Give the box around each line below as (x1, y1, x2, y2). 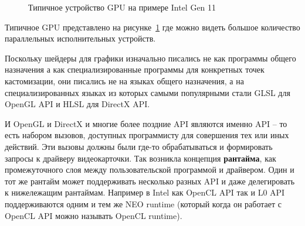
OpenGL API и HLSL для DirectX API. (5, 98, 150, 110)
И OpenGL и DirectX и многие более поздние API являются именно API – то (5, 117, 287, 129)
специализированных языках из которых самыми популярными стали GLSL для (5, 86, 290, 98)
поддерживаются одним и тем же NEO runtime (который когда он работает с (5, 197, 282, 210)
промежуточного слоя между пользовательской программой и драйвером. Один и (5, 163, 294, 176)
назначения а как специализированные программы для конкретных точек (5, 63, 265, 76)
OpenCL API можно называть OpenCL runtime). (5, 209, 182, 221)
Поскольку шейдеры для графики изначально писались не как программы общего (5, 52, 296, 64)
